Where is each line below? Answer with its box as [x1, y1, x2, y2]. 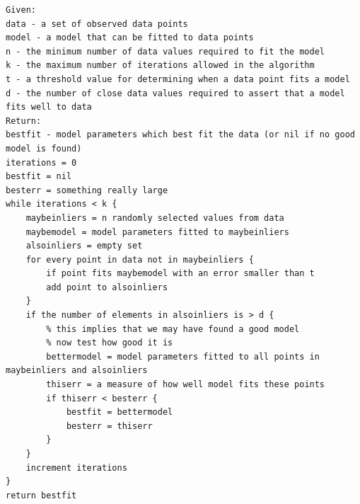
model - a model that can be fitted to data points [6, 33, 254, 43]
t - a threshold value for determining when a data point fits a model [6, 74, 350, 84]
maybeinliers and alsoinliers [6, 365, 148, 376]
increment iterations [25, 462, 127, 473]
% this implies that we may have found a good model [46, 323, 300, 334]
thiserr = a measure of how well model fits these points [46, 379, 325, 390]
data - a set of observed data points [6, 18, 188, 29]
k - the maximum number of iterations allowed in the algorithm [6, 60, 315, 71]
